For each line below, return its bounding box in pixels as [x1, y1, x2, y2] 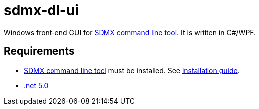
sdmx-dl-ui [4, 2, 79, 19]
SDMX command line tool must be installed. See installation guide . [24, 66, 240, 74]
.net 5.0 [24, 81, 49, 90]
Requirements [4, 45, 75, 58]
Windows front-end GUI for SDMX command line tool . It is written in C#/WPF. [4, 28, 256, 36]
